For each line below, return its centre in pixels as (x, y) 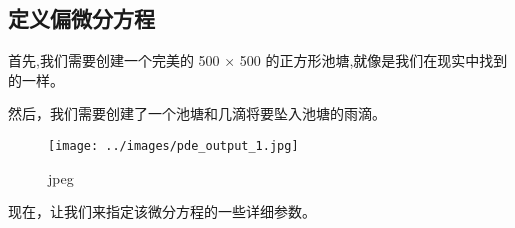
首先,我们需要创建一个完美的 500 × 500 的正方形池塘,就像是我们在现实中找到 (258, 60)
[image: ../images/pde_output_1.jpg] (173, 145)
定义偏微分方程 (81, 18)
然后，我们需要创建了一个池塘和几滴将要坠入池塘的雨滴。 (197, 113)
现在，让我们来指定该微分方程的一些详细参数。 (162, 211)
